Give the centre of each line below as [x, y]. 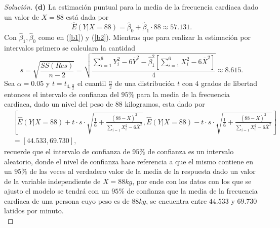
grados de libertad [229, 83]
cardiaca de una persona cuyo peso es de [67, 200]
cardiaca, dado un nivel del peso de [59, 104]
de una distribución [145, 83]
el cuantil [92, 83]
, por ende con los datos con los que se [192, 181]
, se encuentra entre [176, 200]
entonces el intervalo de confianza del [62, 94]
